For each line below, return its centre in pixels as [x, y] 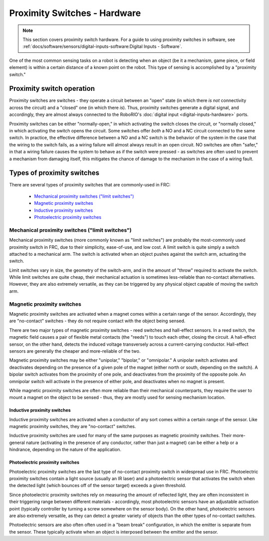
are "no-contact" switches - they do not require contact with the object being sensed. [97, 321]
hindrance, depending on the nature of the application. [65, 450]
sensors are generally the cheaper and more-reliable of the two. [75, 351]
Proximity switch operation [52, 89]
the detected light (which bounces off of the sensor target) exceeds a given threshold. [98, 486]
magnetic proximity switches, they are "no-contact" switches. [73, 427]
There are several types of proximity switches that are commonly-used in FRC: [90, 185]
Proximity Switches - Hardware [75, 13]
